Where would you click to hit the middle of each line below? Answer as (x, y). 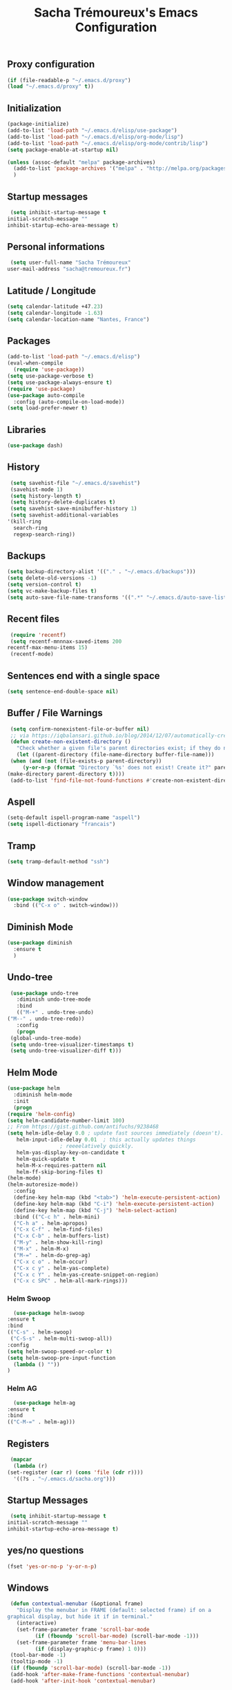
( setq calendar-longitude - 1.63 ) (55, 313)
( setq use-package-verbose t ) (51, 376)
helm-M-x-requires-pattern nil (61, 1165)
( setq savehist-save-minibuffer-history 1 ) (74, 509)
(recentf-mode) (32, 654)
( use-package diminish (40, 943)
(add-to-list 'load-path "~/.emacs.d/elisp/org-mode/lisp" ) (96, 137)
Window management (56, 883)
